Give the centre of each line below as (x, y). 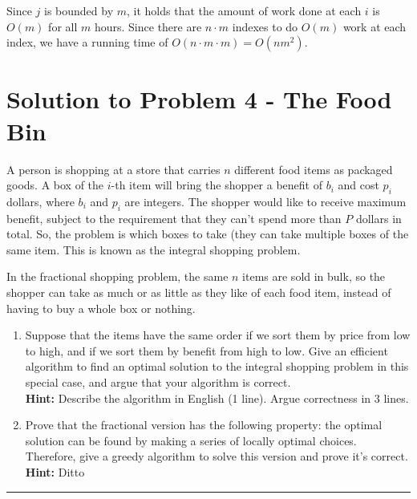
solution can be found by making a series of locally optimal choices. (191, 440)
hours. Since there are (148, 26)
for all (63, 26)
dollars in (379, 218)
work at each (374, 26)
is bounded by (79, 10)
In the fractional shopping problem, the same (117, 276)
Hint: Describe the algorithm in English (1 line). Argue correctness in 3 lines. (217, 398)
